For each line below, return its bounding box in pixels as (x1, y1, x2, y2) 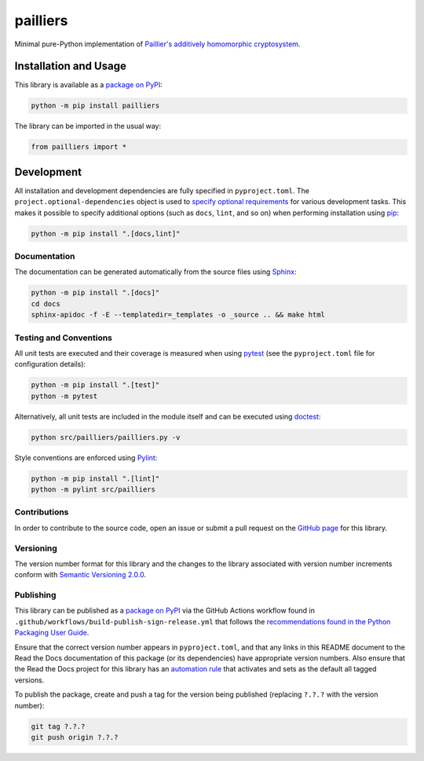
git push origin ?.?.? (31, 733, 119, 741)
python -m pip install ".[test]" (31, 381, 160, 390)
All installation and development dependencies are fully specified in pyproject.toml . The (14, 185, 310, 196)
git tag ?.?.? (31, 722, 86, 730)
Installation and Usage (14, 60, 127, 73)
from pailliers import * (31, 142, 127, 152)
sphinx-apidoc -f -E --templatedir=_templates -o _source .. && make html (31, 310, 326, 320)
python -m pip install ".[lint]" (31, 474, 160, 483)
